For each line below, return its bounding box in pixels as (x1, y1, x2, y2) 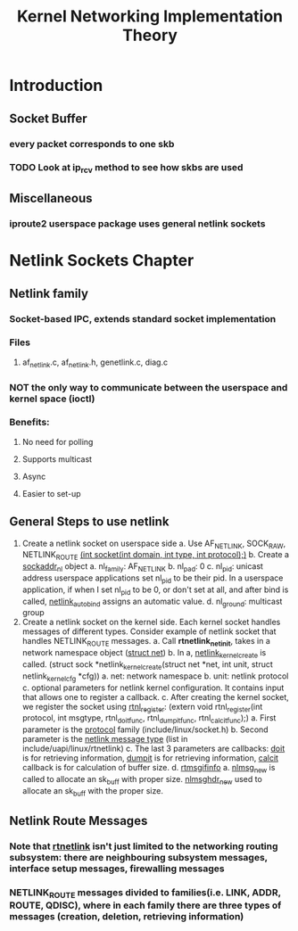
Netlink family (9, 285, 89, 301)
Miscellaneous (9, 191, 93, 206)
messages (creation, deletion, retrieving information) (9, 910, 244, 923)
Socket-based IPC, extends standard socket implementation (9, 312, 277, 325)
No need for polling (21, 436, 94, 447)
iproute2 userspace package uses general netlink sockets (9, 218, 266, 229)
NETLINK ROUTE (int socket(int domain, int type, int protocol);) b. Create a (21, 549, 290, 563)
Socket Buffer (9, 111, 87, 126)
